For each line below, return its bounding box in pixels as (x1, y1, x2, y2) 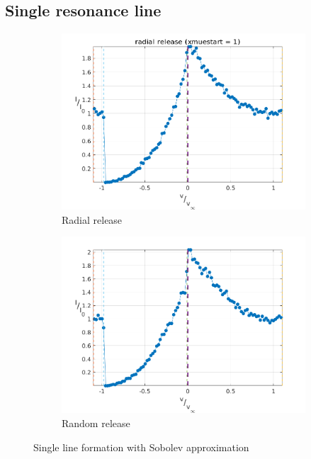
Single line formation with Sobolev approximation (33, 439, 249, 454)
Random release (62, 416, 130, 431)
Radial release (62, 212, 123, 227)
